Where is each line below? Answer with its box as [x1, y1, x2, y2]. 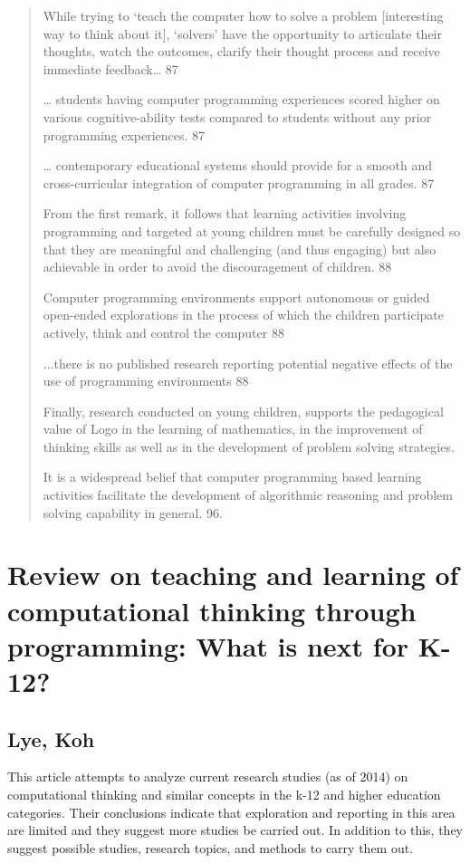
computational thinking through [7, 591, 417, 628]
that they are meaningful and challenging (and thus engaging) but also [43, 239, 436, 258]
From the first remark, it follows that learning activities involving [43, 204, 407, 223]
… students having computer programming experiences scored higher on [43, 90, 440, 109]
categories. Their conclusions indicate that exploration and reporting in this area [7, 802, 456, 821]
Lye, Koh [7, 724, 95, 753]
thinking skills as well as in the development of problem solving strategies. [43, 436, 455, 455]
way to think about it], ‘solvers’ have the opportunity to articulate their [43, 24, 442, 43]
